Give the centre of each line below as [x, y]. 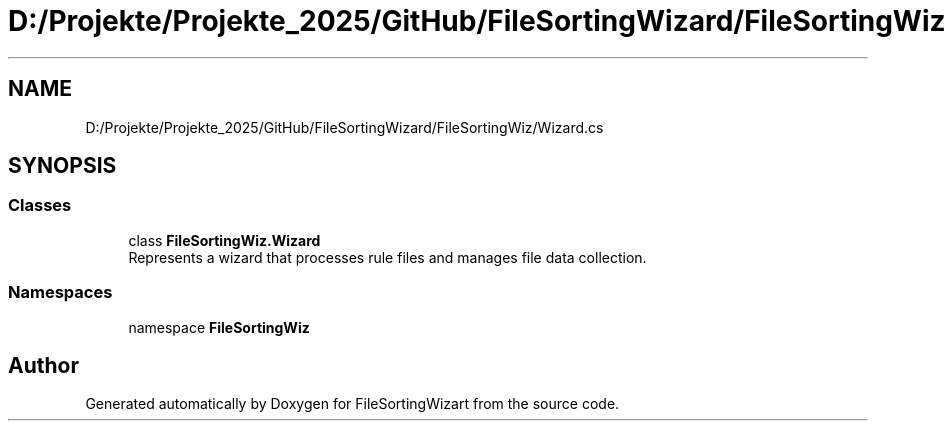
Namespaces [60, 292]
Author [43, 365]
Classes [40, 205]
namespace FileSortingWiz [219, 327]
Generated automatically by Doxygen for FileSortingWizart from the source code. [352, 404]
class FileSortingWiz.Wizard [224, 240]
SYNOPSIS [62, 166]
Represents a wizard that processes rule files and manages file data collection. [387, 257]
